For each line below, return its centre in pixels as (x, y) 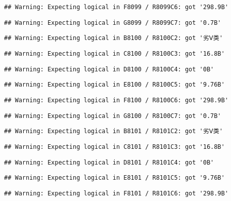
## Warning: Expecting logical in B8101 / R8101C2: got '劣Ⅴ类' (113, 131)
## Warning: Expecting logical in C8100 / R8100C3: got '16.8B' (114, 53)
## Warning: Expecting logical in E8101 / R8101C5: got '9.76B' (114, 178)
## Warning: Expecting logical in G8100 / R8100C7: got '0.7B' (113, 116)
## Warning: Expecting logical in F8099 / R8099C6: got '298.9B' (116, 7)
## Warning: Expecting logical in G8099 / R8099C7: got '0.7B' (113, 23)
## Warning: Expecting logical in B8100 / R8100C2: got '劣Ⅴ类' (113, 38)
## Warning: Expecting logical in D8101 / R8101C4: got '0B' (109, 162)
